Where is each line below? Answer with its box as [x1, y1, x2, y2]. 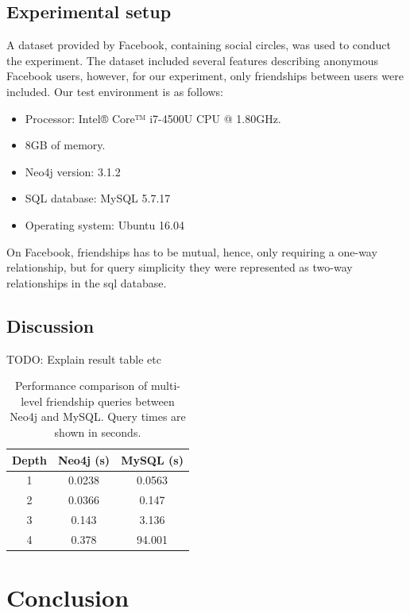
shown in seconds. [54, 423, 141, 440]
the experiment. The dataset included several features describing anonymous [6, 52, 378, 68]
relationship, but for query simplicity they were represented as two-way [6, 259, 353, 276]
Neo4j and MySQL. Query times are [10, 408, 186, 425]
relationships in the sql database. [6, 274, 167, 291]
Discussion [6, 313, 95, 337]
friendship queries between [46, 392, 175, 409]
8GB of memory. [25, 137, 106, 153]
